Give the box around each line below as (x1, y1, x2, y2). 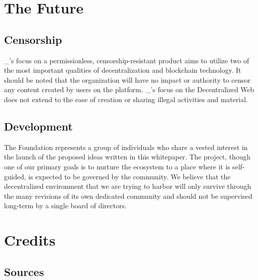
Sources (4, 264, 44, 279)
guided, (4, 171, 26, 181)
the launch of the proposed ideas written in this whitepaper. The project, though (4, 151, 251, 162)
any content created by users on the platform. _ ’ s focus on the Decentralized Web (4, 84, 255, 95)
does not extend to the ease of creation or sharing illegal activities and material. (4, 94, 248, 104)
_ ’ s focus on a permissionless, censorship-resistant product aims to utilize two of (4, 55, 249, 65)
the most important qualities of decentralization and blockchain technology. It (4, 65, 242, 75)
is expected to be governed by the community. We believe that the (28, 171, 231, 181)
